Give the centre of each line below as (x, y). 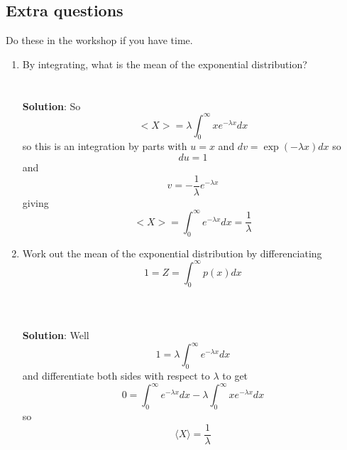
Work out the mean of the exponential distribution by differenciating (172, 253)
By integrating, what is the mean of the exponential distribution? (165, 64)
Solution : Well (56, 335)
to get (235, 376)
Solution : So (51, 106)
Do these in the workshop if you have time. (99, 40)
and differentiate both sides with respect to (116, 376)
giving (35, 202)
